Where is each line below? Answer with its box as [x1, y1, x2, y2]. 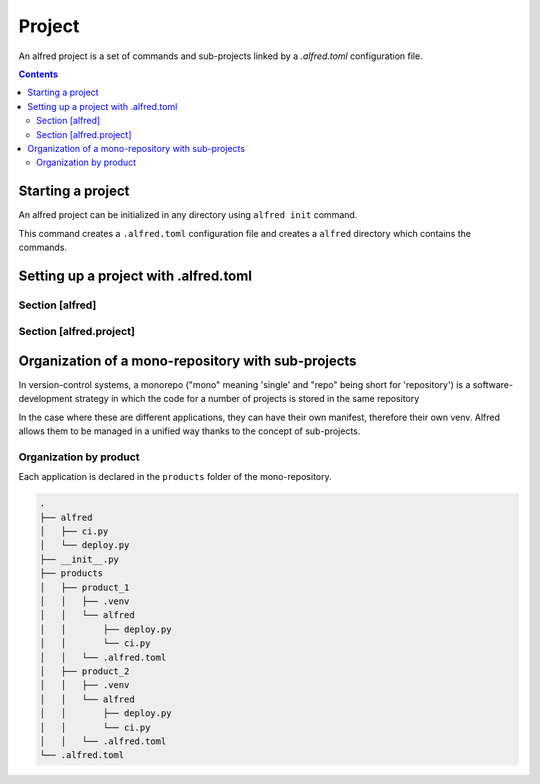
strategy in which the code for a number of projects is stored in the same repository [74, 393, 420, 405]
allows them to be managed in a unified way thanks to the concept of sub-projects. [18, 425, 361, 437]
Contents [18, 68, 59, 80]
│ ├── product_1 [39, 581, 130, 593]
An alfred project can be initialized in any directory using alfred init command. [18, 209, 358, 221]
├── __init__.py [39, 553, 120, 565]
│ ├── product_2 [39, 666, 130, 677]
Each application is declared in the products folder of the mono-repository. [18, 471, 332, 483]
